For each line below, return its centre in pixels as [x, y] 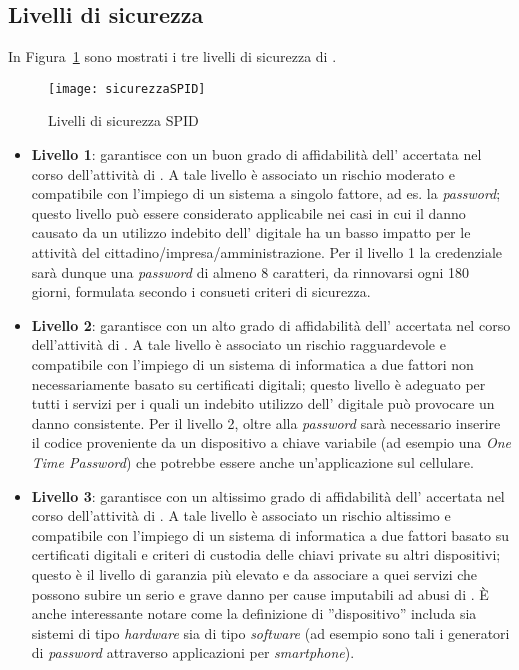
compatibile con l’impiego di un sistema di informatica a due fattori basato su [270, 534]
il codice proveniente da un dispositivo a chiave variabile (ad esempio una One [271, 442]
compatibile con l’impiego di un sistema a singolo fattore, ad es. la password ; [266, 193]
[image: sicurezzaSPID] [127, 88]
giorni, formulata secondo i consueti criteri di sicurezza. [201, 291]
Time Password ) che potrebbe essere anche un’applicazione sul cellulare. [252, 461]
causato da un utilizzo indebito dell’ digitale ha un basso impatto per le [251, 232]
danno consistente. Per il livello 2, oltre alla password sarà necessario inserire [266, 422]
